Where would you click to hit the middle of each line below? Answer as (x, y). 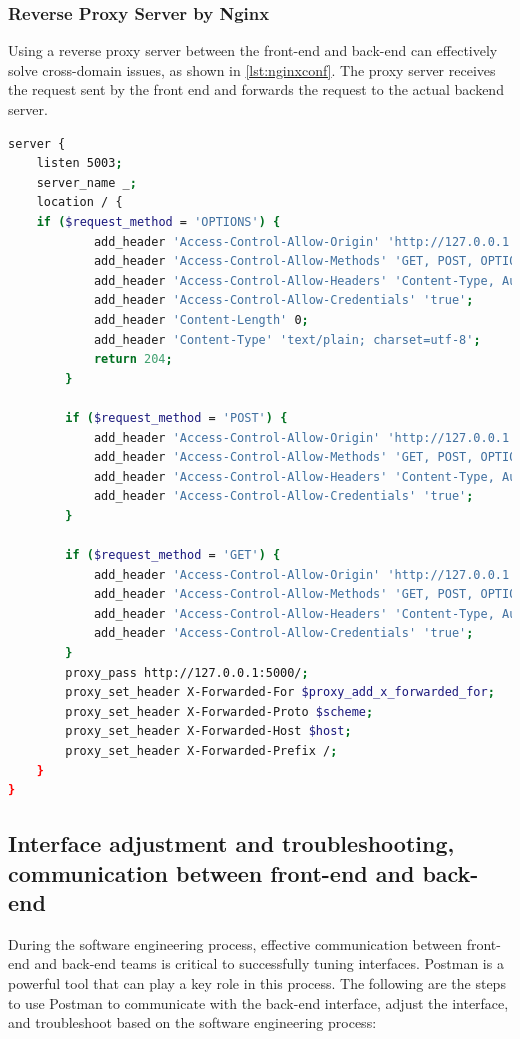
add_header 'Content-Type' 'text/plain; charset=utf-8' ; (287, 339)
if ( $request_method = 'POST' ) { (176, 417)
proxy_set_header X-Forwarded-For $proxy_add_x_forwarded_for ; (280, 692)
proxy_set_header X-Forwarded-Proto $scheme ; (219, 711)
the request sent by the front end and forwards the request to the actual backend (256, 89)
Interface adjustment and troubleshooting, (231, 843)
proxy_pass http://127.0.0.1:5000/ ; (187, 672)
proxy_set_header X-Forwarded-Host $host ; (208, 731)
